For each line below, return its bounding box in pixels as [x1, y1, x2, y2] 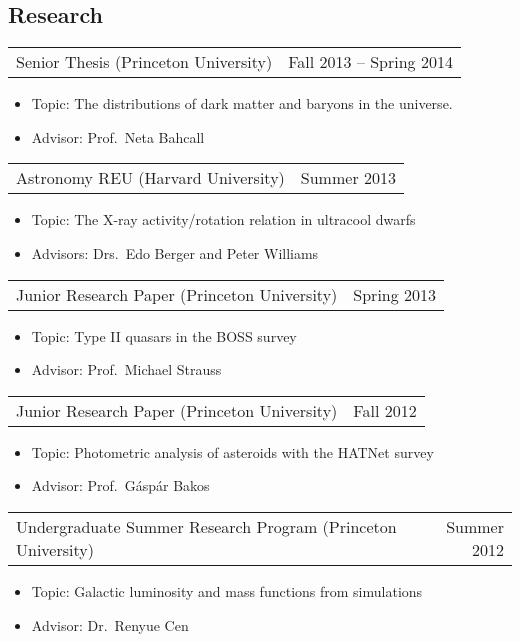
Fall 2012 [353, 398, 417, 422]
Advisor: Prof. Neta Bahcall [31, 126, 205, 147]
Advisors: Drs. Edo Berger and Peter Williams [31, 242, 319, 263]
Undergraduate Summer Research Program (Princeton [16, 514, 397, 538]
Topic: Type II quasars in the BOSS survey [31, 325, 297, 346]
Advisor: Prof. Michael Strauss [31, 359, 222, 380]
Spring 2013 [353, 282, 437, 306]
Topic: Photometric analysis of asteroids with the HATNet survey [31, 441, 434, 462]
